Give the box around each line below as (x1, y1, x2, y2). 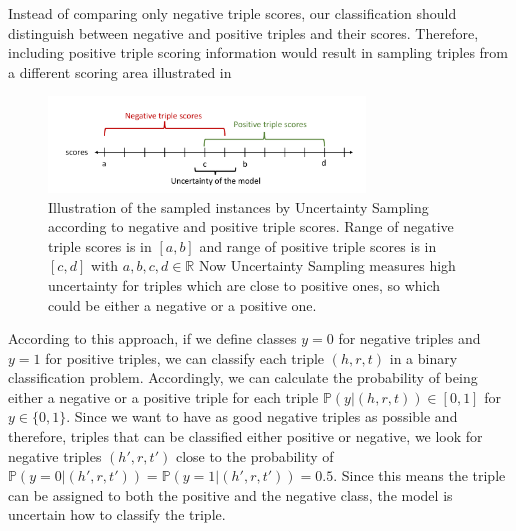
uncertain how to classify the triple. (8, 504, 226, 525)
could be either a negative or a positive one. (48, 294, 317, 315)
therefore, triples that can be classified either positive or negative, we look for (8, 426, 483, 447)
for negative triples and (338, 328, 481, 349)
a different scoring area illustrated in (8, 61, 232, 82)
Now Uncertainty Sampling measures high (198, 255, 456, 276)
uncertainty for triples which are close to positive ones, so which (48, 274, 441, 295)
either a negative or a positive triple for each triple (8, 386, 319, 407)
